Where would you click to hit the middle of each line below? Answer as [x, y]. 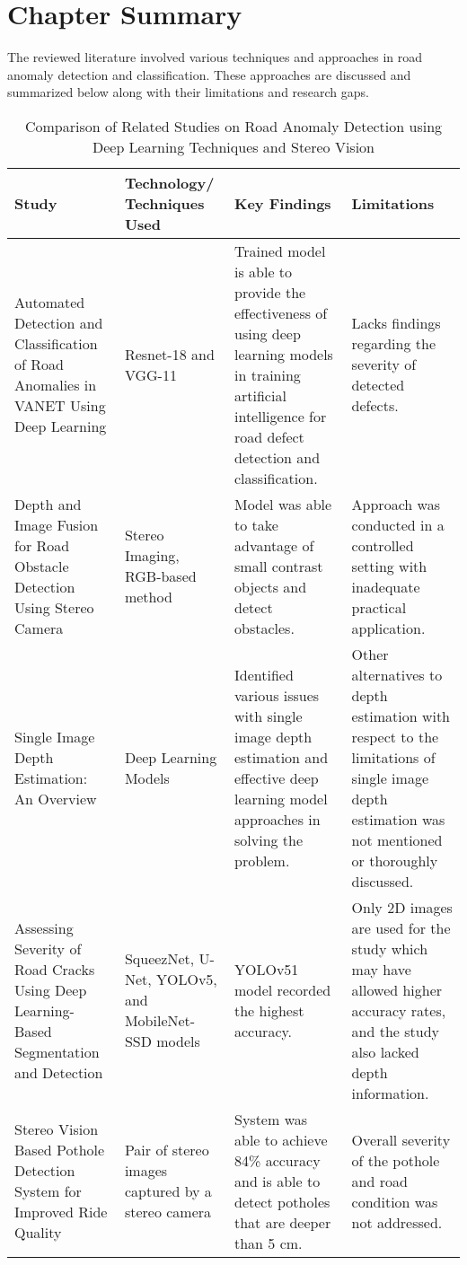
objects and [271, 586]
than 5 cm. [269, 1243]
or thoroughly [395, 860]
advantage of [274, 545]
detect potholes [282, 1201]
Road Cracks [55, 969]
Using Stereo [54, 607]
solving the [269, 839]
